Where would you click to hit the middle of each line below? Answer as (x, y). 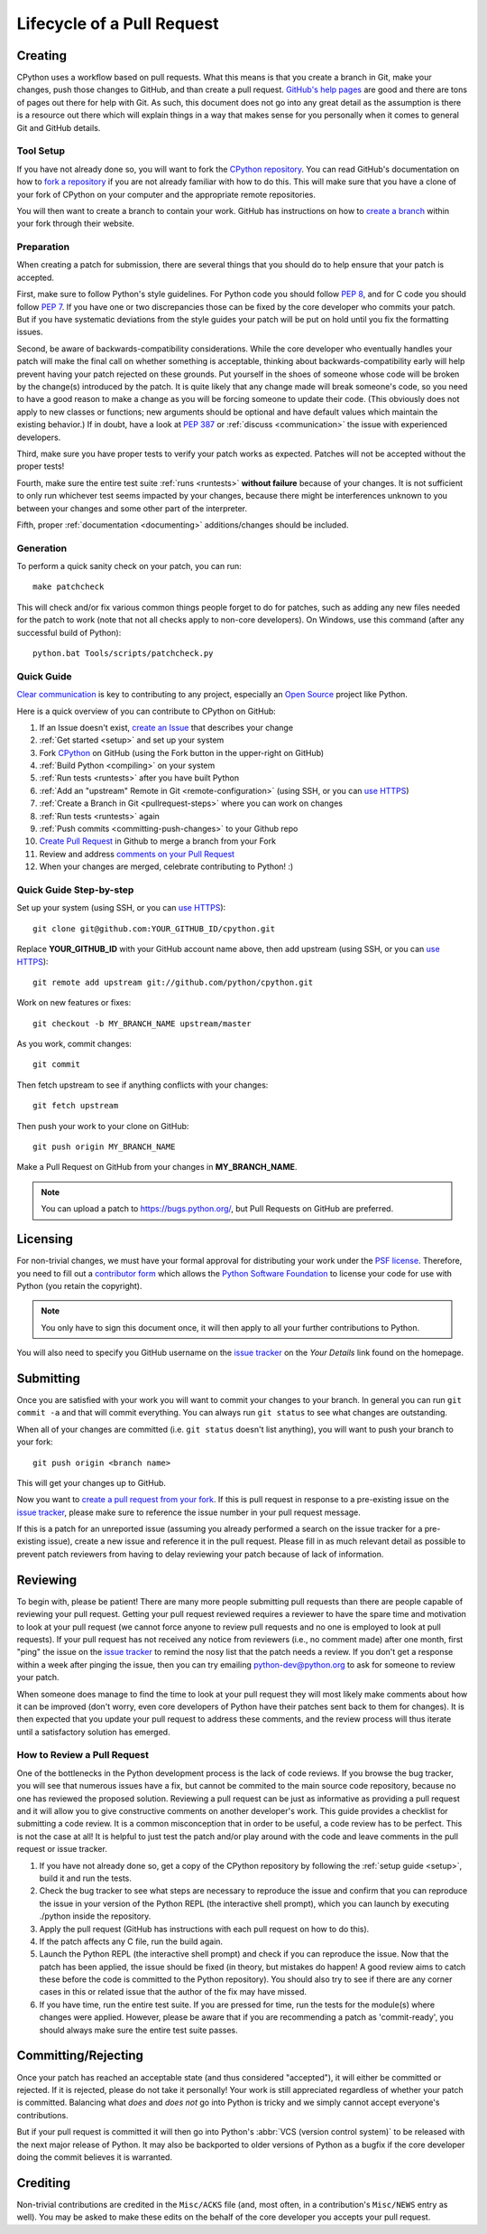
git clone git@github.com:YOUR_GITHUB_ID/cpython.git (154, 929)
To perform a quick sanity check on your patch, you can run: (129, 566)
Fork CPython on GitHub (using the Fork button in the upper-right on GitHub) (182, 752)
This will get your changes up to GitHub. (92, 1482)
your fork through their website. (76, 224)
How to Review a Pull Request (83, 1755)
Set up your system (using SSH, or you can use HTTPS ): (121, 908)
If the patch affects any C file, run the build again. (131, 1941)
